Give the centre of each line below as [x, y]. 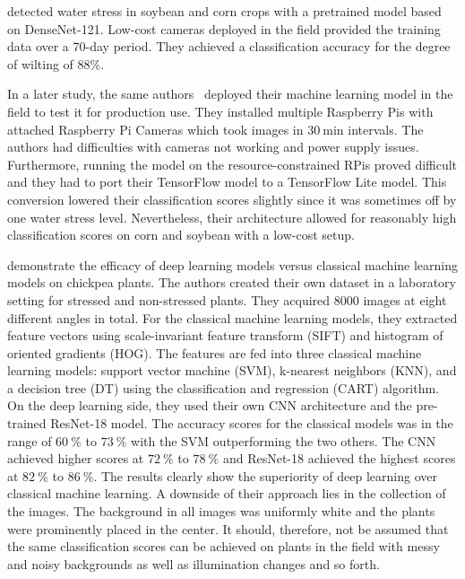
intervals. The [386, 129]
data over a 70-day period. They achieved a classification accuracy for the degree [229, 46]
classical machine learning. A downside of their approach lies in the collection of [227, 493]
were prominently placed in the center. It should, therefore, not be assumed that [228, 528]
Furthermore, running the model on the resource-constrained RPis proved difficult [232, 164]
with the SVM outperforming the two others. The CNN [284, 440]
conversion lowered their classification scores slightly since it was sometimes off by [232, 199]
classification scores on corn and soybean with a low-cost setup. [181, 235]
